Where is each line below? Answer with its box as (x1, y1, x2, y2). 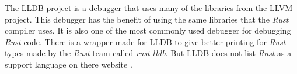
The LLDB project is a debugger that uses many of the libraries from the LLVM (5, 2, 293, 13)
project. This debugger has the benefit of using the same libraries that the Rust (5, 13, 289, 25)
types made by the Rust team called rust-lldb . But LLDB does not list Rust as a (5, 47, 292, 59)
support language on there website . (5, 58, 132, 70)
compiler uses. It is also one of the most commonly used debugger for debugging (5, 24, 291, 36)
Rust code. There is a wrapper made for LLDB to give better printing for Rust (5, 35, 286, 47)
